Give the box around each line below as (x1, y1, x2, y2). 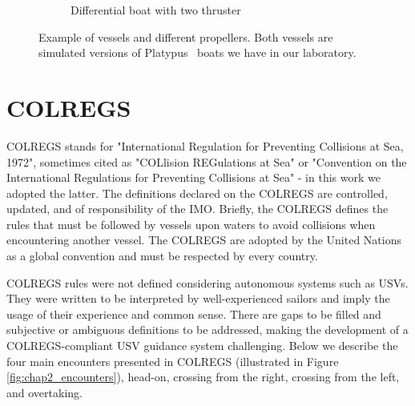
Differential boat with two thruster (71, 2, 241, 18)
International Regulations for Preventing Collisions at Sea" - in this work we (6, 169, 381, 186)
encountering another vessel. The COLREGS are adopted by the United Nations (6, 231, 402, 248)
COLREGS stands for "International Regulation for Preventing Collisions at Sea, (6, 137, 404, 154)
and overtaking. (6, 384, 83, 400)
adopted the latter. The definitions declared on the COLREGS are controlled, (6, 184, 388, 201)
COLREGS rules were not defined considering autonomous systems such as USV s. (6, 274, 409, 291)
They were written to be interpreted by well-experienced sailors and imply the (6, 290, 390, 307)
